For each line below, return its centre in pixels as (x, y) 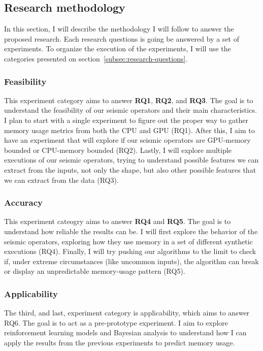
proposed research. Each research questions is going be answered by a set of (122, 38)
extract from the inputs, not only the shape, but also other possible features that (130, 169)
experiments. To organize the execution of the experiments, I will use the (118, 49)
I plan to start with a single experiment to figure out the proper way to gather (126, 120)
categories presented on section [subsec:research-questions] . (96, 58)
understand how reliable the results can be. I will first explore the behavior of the (131, 231)
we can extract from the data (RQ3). (61, 180)
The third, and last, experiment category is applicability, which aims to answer (127, 313)
